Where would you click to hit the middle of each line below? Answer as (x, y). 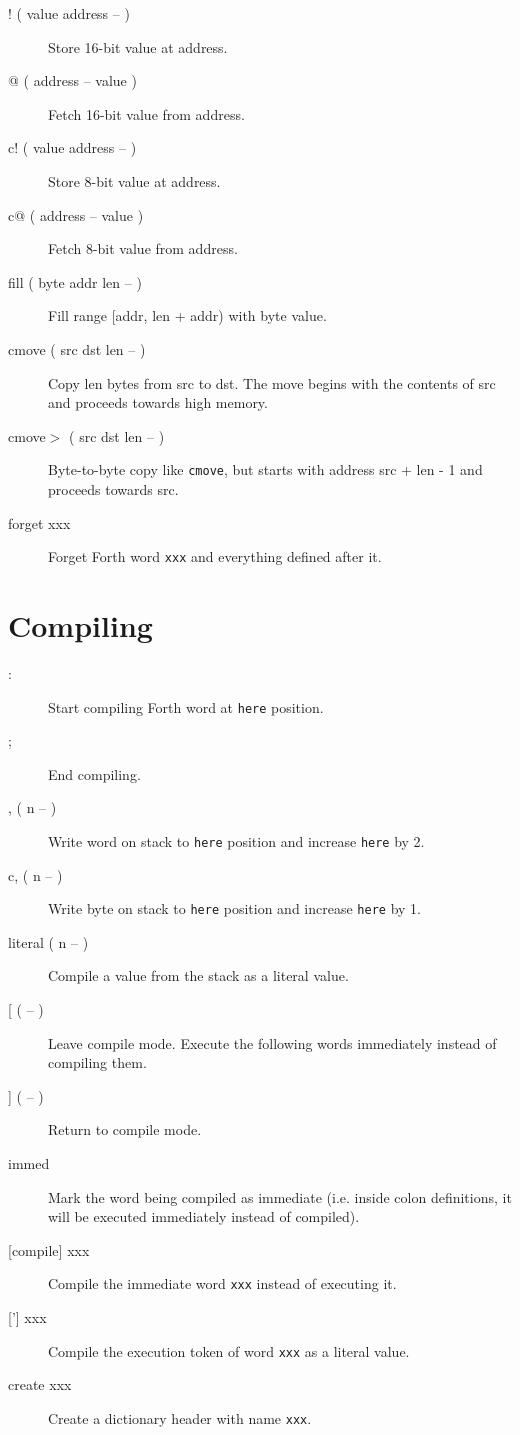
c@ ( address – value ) (76, 214)
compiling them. (97, 1062)
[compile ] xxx (49, 1249)
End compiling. (94, 773)
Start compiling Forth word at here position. (186, 706)
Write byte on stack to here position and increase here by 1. (234, 908)
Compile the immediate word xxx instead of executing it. (222, 1283)
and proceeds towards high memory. (158, 402)
